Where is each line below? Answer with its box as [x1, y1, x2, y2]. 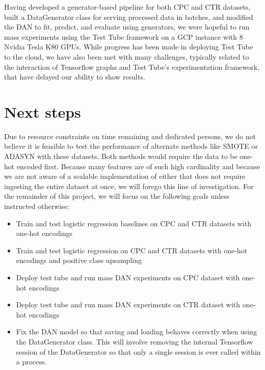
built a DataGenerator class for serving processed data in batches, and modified [4, 11, 253, 22]
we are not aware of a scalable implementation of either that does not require [4, 171, 246, 181]
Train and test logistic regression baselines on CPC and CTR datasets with [16, 218, 251, 228]
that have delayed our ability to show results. [4, 71, 145, 82]
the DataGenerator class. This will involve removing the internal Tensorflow [16, 336, 253, 347]
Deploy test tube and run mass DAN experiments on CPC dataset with [16, 272, 240, 282]
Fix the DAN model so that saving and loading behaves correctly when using [16, 326, 257, 337]
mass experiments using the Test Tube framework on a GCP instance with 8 [4, 31, 243, 42]
